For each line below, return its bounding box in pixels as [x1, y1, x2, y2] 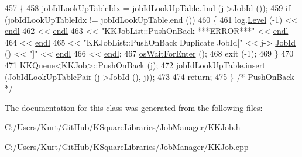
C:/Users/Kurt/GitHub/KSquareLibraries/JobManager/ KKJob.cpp [5, 140, 249, 152]
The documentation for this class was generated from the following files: [5, 101, 263, 113]
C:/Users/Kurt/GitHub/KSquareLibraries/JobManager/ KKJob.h [5, 121, 241, 133]
